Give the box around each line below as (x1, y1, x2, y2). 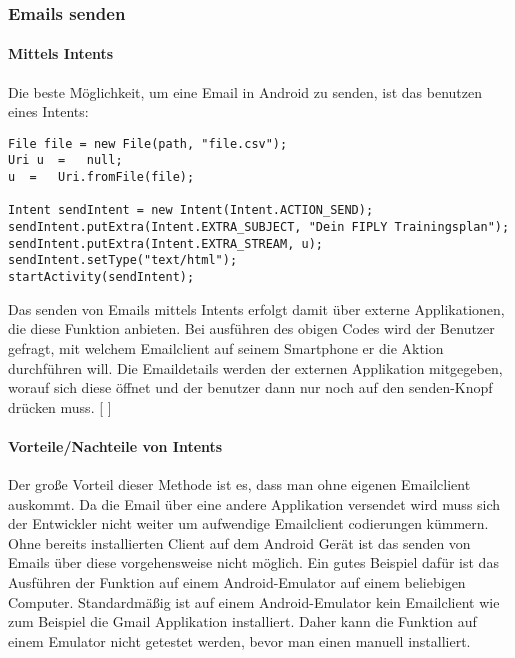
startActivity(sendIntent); (8, 270, 195, 285)
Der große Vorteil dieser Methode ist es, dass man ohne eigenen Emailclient (8, 474, 471, 495)
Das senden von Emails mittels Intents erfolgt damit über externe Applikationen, (8, 298, 505, 319)
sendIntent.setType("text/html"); (8, 253, 238, 268)
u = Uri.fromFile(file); (8, 170, 195, 185)
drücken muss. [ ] (8, 396, 112, 417)
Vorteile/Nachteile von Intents (8, 435, 223, 456)
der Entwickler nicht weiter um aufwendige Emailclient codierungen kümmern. (8, 513, 489, 534)
